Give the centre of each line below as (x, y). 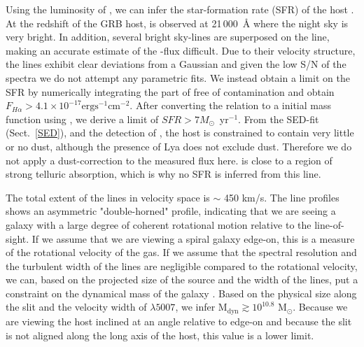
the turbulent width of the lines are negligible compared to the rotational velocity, (182, 265)
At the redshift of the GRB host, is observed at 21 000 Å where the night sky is (177, 23)
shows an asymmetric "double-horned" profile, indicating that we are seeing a (171, 211)
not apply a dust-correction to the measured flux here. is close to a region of (169, 160)
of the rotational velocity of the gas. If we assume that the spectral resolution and (181, 252)
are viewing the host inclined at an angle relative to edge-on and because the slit (179, 321)
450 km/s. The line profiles (282, 197)
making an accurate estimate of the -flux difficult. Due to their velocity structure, (181, 50)
